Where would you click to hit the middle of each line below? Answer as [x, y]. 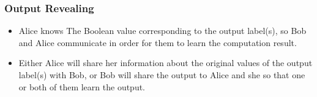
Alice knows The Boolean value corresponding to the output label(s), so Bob [162, 31]
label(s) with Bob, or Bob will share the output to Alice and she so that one [162, 75]
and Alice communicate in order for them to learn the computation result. [158, 42]
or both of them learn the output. [82, 86]
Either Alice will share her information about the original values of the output [166, 63]
